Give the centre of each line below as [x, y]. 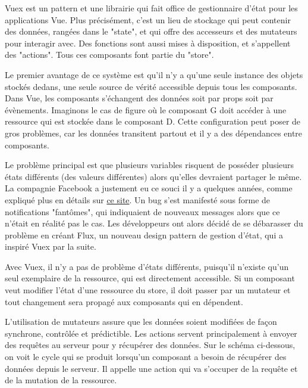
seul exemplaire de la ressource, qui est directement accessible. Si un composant [150, 278]
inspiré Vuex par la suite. [51, 246]
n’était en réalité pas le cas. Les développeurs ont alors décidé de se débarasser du [154, 223]
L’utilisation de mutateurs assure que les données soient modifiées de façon [141, 322]
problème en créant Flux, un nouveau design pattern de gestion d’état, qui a [144, 235]
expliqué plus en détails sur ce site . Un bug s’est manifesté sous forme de [138, 199]
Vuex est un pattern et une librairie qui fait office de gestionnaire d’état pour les [151, 8]
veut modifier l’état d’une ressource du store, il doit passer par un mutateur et [148, 290]
